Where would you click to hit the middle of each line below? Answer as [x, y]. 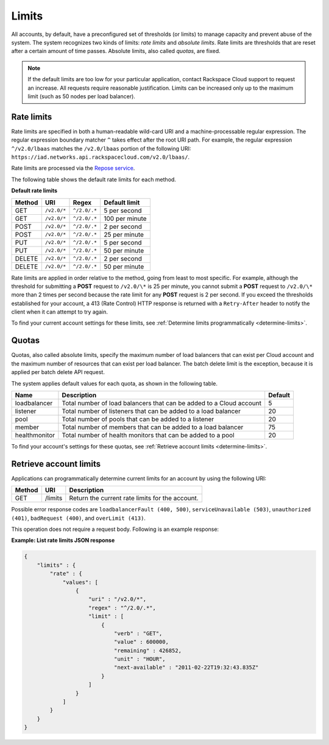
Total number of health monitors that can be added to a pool [148, 435]
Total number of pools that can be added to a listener [138, 419]
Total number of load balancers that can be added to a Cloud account [162, 403]
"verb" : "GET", [138, 633]
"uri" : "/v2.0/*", [117, 599]
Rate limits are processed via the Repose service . [73, 168]
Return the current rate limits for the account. [134, 498]
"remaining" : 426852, [148, 650]
